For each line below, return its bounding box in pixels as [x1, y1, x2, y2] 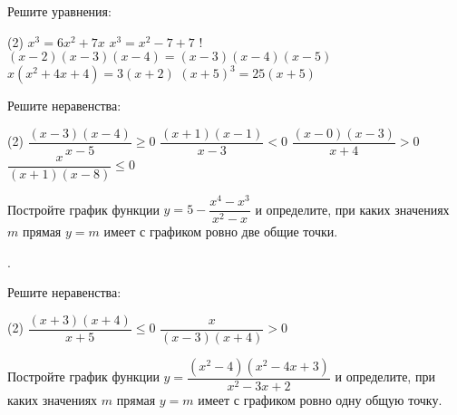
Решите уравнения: [7, 2, 112, 20]
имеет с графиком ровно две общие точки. [103, 222, 338, 241]
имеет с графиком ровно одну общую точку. [198, 390, 442, 409]
